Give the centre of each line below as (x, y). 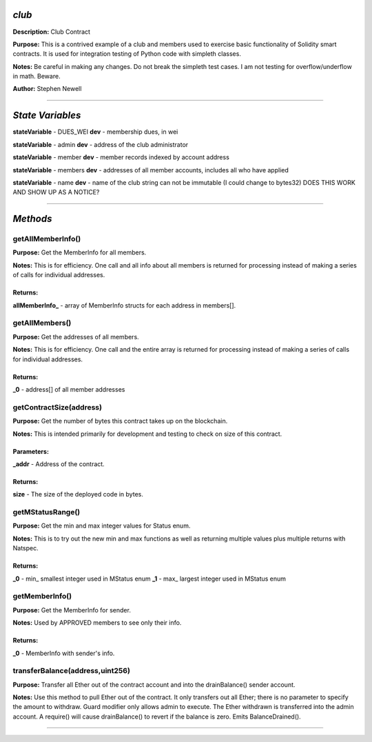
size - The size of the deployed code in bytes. (78, 494)
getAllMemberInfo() (47, 239)
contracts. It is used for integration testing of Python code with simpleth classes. (127, 54)
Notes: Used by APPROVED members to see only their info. (97, 623)
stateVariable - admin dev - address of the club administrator (101, 144)
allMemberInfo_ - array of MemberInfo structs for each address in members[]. (124, 305)
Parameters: (31, 451)
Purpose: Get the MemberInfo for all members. (80, 252)
